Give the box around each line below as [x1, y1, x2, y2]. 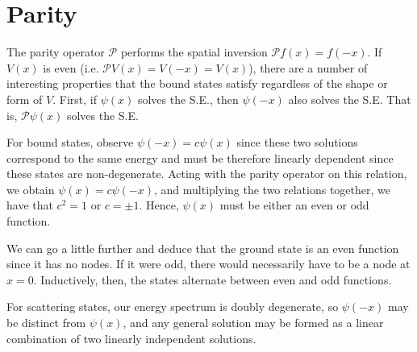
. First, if [52, 90, 97, 107]
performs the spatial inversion [120, 43, 268, 60]
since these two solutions [236, 134, 358, 151]
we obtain [6, 180, 55, 197]
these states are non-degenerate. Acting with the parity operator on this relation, [6, 165, 407, 182]
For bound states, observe [6, 134, 134, 151]
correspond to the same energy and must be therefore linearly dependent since [6, 149, 394, 166]
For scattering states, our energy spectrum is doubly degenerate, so [6, 298, 339, 315]
